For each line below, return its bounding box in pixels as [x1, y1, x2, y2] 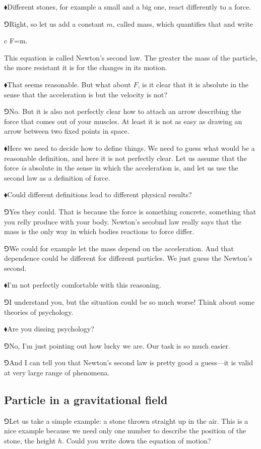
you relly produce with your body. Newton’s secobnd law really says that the [4, 216, 241, 227]
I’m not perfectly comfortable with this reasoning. [7, 279, 161, 290]
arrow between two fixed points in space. [4, 126, 129, 136]
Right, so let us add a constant [9, 18, 104, 29]
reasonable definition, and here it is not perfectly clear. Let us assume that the [4, 152, 247, 163]
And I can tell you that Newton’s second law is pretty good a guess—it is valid [9, 357, 253, 368]
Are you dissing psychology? [7, 323, 94, 334]
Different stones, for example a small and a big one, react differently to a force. [7, 2, 251, 12]
